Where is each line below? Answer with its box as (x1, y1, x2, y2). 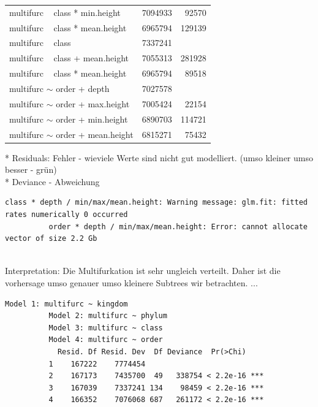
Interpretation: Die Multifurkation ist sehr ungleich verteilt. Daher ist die (5, 264, 281, 277)
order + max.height (56, 97, 130, 110)
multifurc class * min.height (9, 6, 121, 18)
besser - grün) (5, 163, 57, 176)
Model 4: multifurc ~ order (48, 335, 163, 344)
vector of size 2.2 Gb (5, 234, 97, 243)
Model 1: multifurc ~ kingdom (5, 299, 128, 308)
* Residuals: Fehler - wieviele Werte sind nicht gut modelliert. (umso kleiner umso (5, 151, 313, 164)
